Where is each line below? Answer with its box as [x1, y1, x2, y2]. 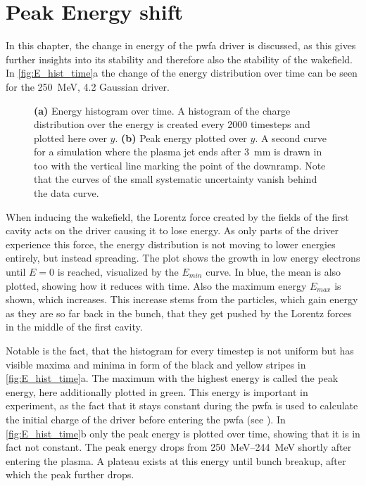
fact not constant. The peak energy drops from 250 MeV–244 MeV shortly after [6, 440, 352, 454]
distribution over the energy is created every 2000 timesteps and [34, 117, 310, 132]
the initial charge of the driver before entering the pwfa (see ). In [6, 411, 286, 426]
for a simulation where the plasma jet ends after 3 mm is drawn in [34, 144, 322, 159]
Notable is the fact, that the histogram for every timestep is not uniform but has [6, 343, 354, 357]
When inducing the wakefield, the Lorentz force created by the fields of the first [6, 209, 349, 224]
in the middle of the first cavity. [6, 319, 143, 334]
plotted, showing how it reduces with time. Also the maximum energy [6, 278, 307, 293]
